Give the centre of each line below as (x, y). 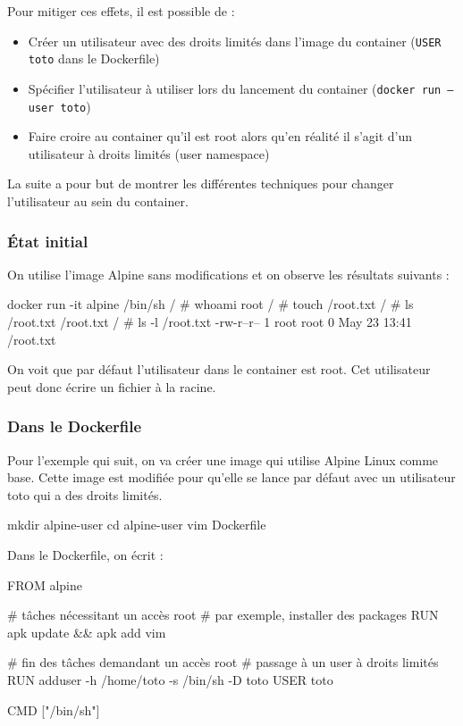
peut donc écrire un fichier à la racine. (112, 386)
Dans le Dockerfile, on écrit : (85, 554)
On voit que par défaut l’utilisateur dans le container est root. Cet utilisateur (219, 369)
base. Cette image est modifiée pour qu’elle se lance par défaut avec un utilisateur (231, 477)
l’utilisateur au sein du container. (98, 201)
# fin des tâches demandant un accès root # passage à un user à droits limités (223, 662)
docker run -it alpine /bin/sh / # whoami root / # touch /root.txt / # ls (210, 304)
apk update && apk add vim (87, 632)
